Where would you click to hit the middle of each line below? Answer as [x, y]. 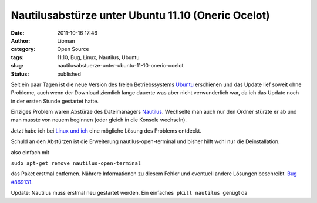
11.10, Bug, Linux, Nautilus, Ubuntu [98, 57]
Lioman [66, 40]
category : [23, 49]
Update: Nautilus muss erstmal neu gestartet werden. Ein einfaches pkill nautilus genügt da [129, 193]
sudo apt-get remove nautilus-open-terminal [76, 163]
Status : [20, 74]
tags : [17, 57]
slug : [17, 66]
